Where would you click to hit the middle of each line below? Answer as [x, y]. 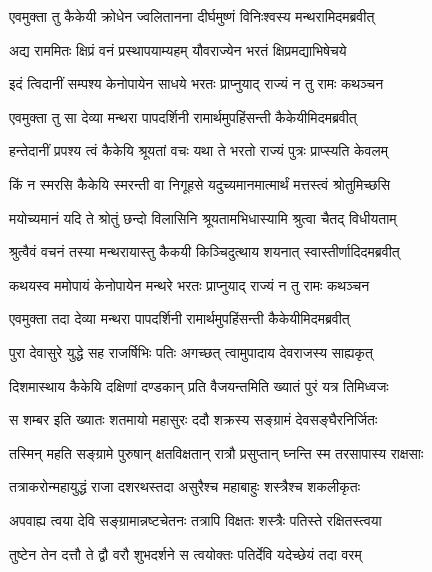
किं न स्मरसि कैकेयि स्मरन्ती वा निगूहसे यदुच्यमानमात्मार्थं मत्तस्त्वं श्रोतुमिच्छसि [200, 183]
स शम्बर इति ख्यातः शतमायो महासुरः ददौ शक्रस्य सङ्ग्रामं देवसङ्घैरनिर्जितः [193, 419]
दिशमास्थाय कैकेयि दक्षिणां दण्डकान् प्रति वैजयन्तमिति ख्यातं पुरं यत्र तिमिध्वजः [199, 385]
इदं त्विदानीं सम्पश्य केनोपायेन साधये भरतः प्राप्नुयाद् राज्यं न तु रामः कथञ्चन [196, 83]
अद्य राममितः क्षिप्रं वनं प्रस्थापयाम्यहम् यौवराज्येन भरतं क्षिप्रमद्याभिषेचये [178, 49]
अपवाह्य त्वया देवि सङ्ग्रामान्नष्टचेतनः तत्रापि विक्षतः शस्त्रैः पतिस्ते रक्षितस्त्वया [195, 519]
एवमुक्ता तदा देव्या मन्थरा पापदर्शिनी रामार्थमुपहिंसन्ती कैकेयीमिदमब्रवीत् [179, 318]
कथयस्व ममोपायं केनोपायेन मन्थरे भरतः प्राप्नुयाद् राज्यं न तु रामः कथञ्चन [189, 284]
